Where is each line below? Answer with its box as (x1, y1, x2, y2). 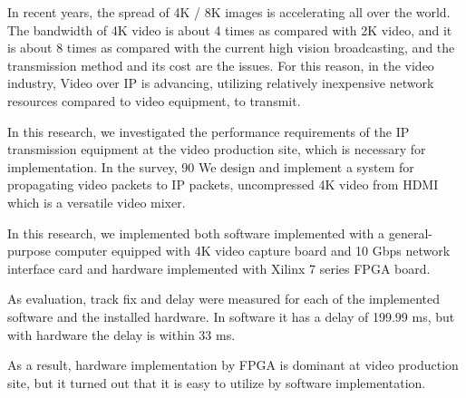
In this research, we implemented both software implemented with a (7, 223, 385, 242)
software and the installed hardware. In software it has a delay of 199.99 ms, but (7, 306, 455, 325)
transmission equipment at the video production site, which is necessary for (7, 140, 426, 159)
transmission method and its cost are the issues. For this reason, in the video (7, 55, 434, 74)
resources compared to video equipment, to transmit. (7, 91, 301, 110)
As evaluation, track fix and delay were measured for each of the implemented (7, 289, 441, 308)
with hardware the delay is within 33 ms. (7, 325, 236, 344)
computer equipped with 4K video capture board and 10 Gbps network (54, 241, 451, 260)
